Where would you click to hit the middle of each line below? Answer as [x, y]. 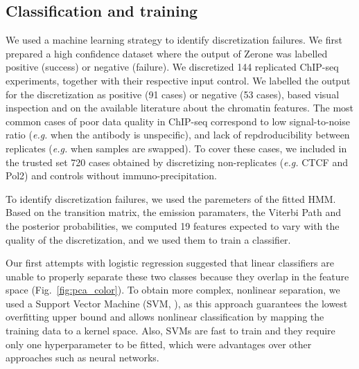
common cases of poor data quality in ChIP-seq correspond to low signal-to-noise [178, 121]
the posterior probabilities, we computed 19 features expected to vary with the [173, 225]
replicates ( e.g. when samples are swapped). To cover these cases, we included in [176, 148]
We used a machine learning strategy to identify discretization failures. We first [174, 40]
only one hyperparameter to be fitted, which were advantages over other [159, 344]
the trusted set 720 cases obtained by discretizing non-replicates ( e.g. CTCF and [177, 162]
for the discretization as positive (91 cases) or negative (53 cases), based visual [173, 94]
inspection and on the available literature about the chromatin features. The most [180, 108]
